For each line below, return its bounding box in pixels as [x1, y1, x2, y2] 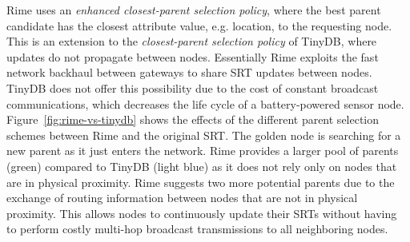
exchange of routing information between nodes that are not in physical [6, 189, 358, 206]
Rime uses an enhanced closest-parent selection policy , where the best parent [6, 2, 381, 18]
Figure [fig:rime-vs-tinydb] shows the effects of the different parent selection [6, 111, 380, 128]
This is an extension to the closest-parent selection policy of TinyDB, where [6, 33, 377, 50]
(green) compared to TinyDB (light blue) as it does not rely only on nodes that [6, 157, 397, 174]
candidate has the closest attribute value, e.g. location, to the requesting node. [6, 17, 392, 34]
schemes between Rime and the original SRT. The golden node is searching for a [6, 126, 401, 143]
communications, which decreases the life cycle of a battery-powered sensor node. [6, 95, 404, 112]
